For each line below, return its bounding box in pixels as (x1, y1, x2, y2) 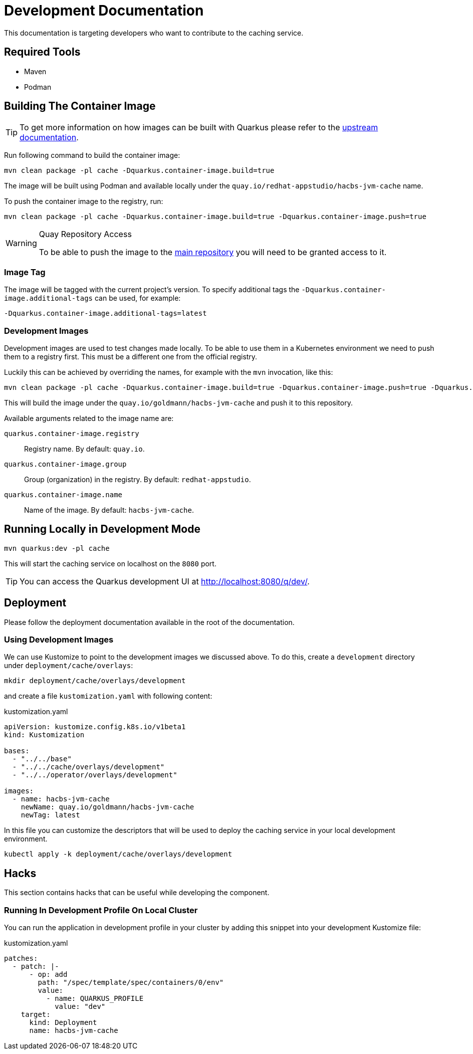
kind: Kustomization (4, 731, 85, 739)
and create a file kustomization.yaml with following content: (4, 692, 212, 701)
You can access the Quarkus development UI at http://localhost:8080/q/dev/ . (20, 576, 310, 586)
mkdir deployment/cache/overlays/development (4, 677, 186, 685)
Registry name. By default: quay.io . (24, 444, 145, 453)
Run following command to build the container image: (4, 151, 180, 160)
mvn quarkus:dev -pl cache (4, 544, 110, 552)
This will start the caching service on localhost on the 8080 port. (4, 559, 216, 568)
